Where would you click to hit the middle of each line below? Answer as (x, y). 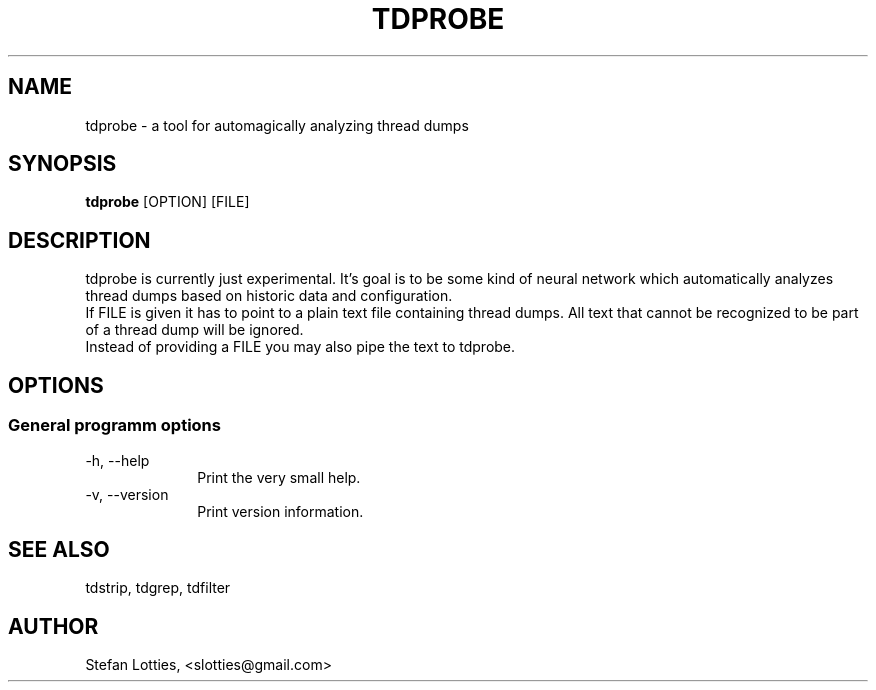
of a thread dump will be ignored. (194, 330)
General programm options (114, 425)
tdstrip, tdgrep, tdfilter (158, 588)
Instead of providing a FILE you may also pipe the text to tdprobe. (300, 347)
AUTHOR (53, 626)
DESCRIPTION (79, 240)
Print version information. (280, 511)
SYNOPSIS (62, 164)
